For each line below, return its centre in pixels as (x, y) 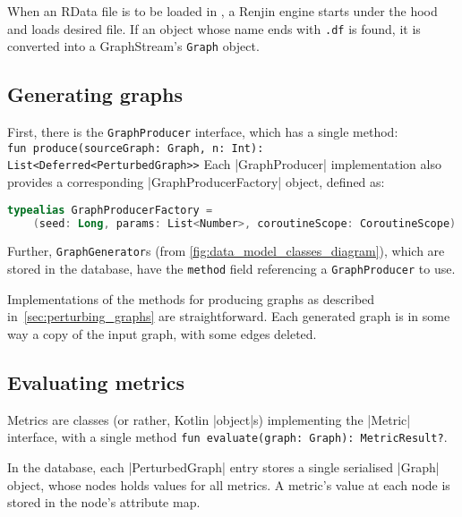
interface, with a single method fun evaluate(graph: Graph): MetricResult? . (227, 437)
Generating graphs (95, 94)
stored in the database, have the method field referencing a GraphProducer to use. (231, 269)
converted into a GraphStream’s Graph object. (133, 46)
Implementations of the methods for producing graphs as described (191, 298)
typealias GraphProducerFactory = (110, 210)
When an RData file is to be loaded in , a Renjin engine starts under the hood (222, 11)
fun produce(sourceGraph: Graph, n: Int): (136, 148)
